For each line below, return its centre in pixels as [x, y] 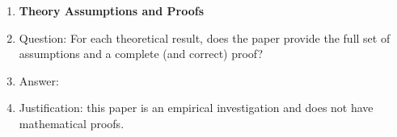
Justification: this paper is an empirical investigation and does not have [196, 108]
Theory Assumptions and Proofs [112, 10]
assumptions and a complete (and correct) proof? [141, 54]
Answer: [39, 80]
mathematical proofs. [72, 123]
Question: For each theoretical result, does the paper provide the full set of [205, 37]
